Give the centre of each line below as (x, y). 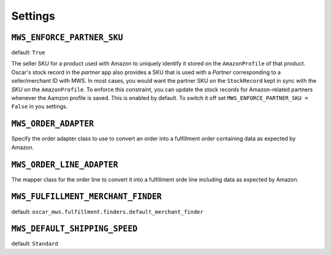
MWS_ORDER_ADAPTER (53, 124)
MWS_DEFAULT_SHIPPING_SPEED (74, 229)
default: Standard (35, 244)
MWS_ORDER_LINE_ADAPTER (65, 165)
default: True (28, 53)
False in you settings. (40, 107)
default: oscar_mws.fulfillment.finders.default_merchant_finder (107, 211)
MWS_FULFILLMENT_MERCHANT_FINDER (86, 197)
